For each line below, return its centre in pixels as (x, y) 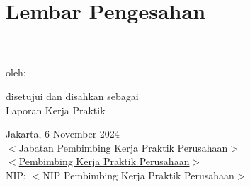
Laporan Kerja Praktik (56, 110)
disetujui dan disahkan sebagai (72, 96)
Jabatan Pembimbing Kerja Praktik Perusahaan (123, 147)
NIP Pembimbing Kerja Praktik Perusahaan (138, 175)
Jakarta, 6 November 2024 (63, 134)
